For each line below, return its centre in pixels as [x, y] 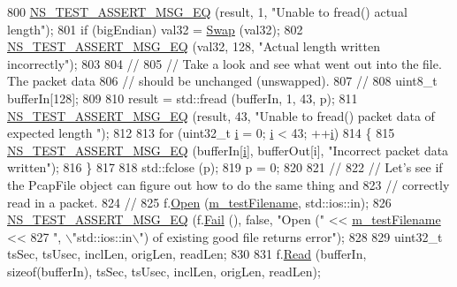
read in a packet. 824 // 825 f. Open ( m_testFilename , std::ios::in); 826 [199, 202]
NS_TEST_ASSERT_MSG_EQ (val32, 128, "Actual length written [194, 46]
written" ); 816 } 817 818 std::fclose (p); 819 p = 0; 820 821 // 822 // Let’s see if [225, 167]
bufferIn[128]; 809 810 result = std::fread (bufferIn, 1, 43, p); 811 [183, 98]
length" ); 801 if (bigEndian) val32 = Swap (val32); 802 [155, 29]
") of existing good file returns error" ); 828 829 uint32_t [291, 236]
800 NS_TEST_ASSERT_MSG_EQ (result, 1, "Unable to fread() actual [207, 11]
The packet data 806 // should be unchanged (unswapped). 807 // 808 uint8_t [222, 81]
